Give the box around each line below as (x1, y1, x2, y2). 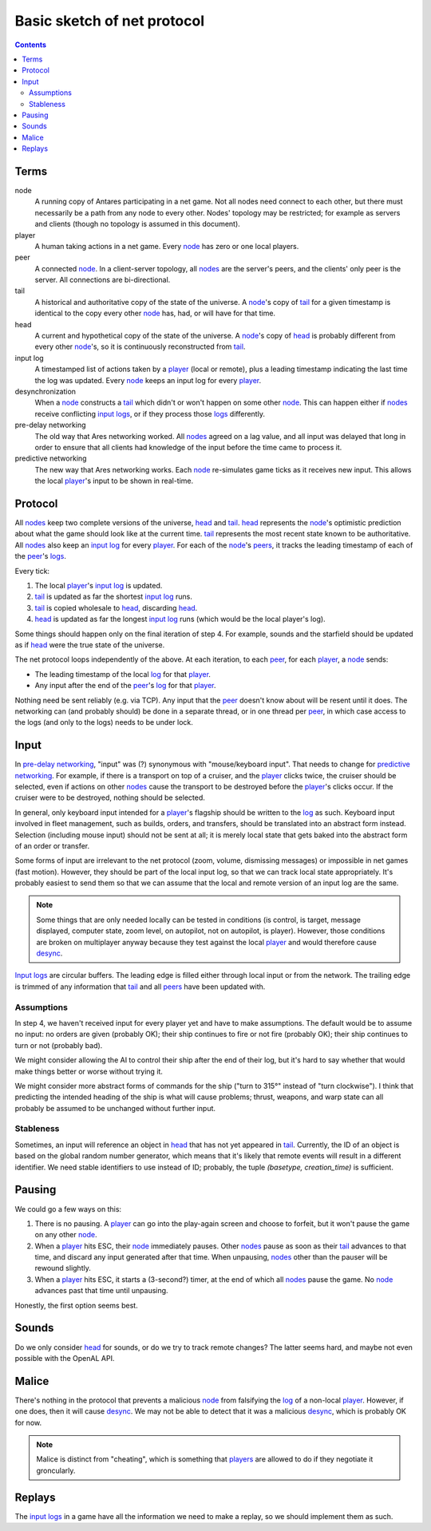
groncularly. (36, 1466, 76, 1475)
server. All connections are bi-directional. (34, 275, 171, 285)
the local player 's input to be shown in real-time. (34, 476, 194, 486)
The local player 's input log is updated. (34, 580, 163, 590)
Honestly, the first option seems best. (14, 1300, 139, 1310)
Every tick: (14, 566, 50, 576)
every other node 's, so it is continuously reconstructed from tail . (34, 342, 246, 351)
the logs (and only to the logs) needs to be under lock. (14, 718, 193, 727)
